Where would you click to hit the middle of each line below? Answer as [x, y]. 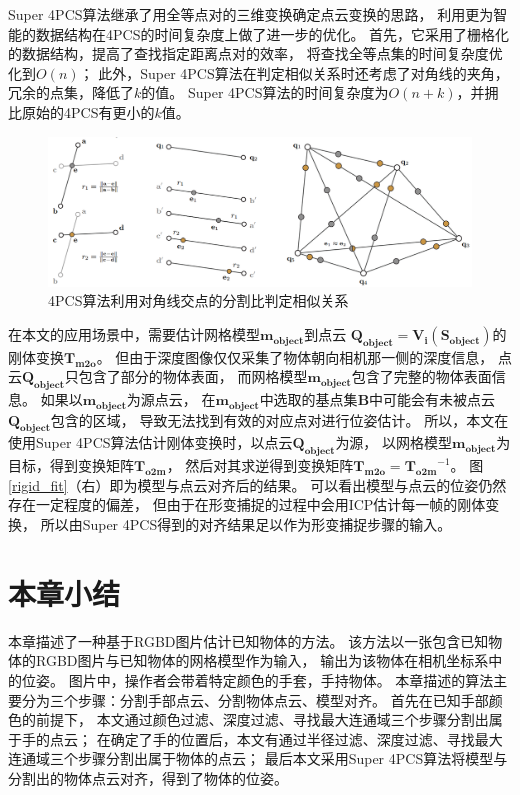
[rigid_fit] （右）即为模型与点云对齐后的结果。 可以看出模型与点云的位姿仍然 [257, 484]
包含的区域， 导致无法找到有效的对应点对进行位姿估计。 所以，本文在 [279, 419]
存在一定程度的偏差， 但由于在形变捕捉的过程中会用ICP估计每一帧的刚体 [247, 504]
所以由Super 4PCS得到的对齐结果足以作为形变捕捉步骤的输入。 [246, 524]
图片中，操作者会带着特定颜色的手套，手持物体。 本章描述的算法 [281, 679]
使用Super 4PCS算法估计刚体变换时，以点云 [150, 442]
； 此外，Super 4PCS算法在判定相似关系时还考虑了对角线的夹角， [294, 72]
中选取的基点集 [308, 399]
